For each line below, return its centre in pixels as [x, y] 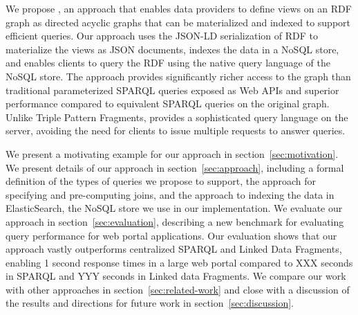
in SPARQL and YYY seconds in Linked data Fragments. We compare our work [176, 276]
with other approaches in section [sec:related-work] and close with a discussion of [178, 289]
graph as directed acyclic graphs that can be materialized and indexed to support [178, 22]
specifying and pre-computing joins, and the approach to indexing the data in [170, 194]
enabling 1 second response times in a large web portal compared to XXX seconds [179, 262]
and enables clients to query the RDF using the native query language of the [168, 63]
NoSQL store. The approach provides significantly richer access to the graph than [178, 76]
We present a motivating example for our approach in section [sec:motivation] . [172, 153]
